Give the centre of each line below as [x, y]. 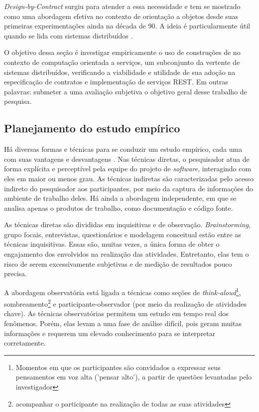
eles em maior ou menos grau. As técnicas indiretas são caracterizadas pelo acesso [129, 178]
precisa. [16, 273]
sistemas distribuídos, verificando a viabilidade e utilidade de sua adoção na [120, 72]
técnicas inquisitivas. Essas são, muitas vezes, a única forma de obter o [112, 244]
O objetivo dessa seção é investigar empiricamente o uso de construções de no [122, 52]
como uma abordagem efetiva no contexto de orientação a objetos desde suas [121, 16]
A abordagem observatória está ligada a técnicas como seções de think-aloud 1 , [123, 291]
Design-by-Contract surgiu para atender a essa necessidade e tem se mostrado [122, 6]
